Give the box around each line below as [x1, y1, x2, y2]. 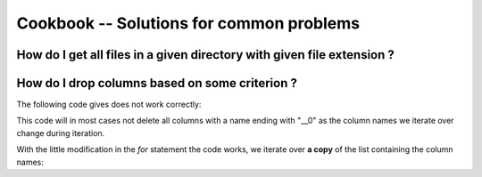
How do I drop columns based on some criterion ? [16, 76, 298, 91]
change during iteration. [16, 127, 105, 138]
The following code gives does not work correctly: [16, 99, 202, 110]
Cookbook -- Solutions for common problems [16, 13, 361, 33]
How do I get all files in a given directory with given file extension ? [16, 47, 395, 62]
